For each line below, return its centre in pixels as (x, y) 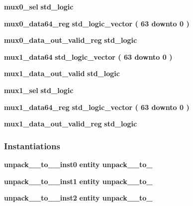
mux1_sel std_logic (39, 90)
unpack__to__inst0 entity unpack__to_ (78, 164)
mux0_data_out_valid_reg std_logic (71, 40)
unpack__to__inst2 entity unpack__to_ (78, 198)
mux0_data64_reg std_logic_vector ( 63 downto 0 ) (97, 23)
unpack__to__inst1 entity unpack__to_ (78, 181)
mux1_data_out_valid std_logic (62, 73)
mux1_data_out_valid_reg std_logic (71, 124)
